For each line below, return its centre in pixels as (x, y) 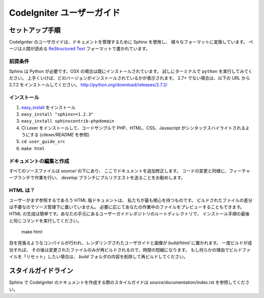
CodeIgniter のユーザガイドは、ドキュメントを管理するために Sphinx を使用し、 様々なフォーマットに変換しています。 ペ (131, 42)
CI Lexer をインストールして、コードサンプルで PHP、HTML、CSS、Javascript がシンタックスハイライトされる (133, 128)
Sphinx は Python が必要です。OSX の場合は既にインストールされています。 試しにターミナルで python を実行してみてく (131, 71)
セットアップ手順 (35, 30)
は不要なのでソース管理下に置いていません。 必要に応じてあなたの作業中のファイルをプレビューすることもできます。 (127, 207)
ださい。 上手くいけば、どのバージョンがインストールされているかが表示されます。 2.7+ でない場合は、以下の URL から (130, 78)
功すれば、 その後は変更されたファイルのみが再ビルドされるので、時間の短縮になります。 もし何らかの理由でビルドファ (130, 249)
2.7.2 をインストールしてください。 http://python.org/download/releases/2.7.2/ (88, 85)
